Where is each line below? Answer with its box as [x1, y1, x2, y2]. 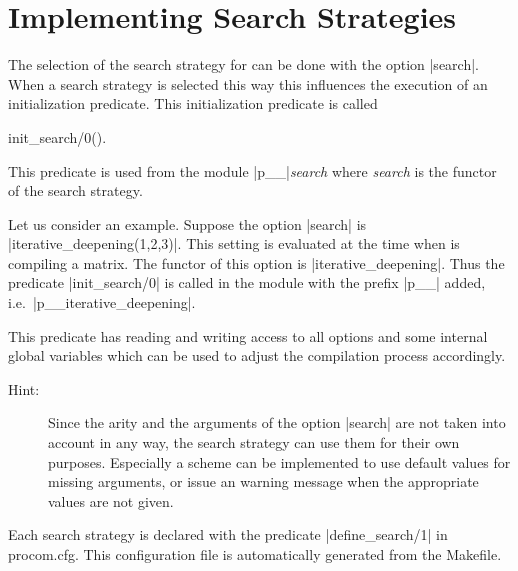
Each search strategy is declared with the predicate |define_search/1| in [8, 524, 448, 545]
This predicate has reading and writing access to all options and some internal [8, 325, 488, 346]
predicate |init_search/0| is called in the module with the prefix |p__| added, [8, 272, 486, 293]
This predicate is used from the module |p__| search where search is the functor [8, 160, 497, 181]
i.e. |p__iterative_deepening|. [8, 292, 196, 313]
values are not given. [48, 490, 174, 511]
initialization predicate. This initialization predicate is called [8, 93, 378, 114]
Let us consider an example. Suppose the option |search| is [8, 213, 367, 234]
